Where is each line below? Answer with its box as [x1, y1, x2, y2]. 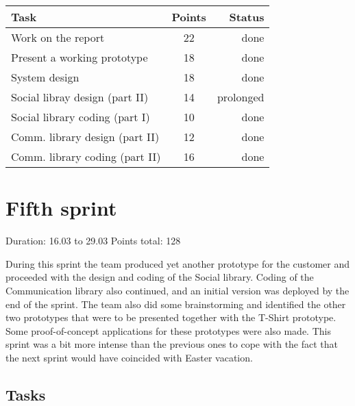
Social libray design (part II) [11, 89, 149, 105]
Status [229, 9, 265, 25]
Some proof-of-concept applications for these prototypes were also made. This [5, 323, 331, 338]
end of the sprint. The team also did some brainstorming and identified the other [5, 296, 346, 311]
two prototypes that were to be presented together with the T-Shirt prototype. [5, 310, 336, 325]
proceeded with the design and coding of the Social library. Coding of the [5, 270, 314, 284]
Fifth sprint [5, 194, 117, 222]
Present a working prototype [11, 49, 148, 65]
